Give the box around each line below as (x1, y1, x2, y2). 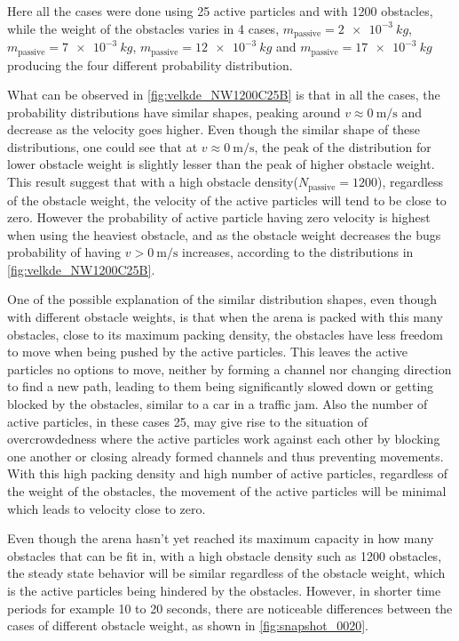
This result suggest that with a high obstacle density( (7, 172, 298, 191)
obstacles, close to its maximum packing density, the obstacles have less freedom (7, 325, 444, 343)
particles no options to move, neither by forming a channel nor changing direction (7, 359, 452, 378)
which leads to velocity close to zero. (7, 499, 206, 517)
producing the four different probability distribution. (7, 55, 293, 74)
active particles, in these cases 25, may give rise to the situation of (7, 412, 368, 430)
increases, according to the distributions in (182, 243, 414, 261)
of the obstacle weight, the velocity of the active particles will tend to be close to (7, 190, 447, 209)
